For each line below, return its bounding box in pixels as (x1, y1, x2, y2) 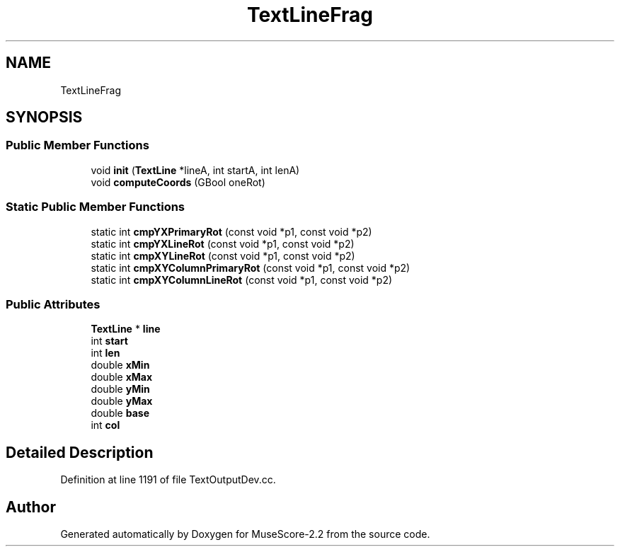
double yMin (91, 383, 150, 396)
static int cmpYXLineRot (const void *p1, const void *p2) (91, 237, 355, 250)
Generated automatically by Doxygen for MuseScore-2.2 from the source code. (60, 528, 430, 540)
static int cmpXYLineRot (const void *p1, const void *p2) (91, 249, 355, 262)
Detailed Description (6, 443, 154, 461)
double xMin (91, 359, 150, 372)
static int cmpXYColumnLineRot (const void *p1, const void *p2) (91, 273, 393, 286)
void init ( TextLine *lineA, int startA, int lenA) (91, 163, 300, 176)
